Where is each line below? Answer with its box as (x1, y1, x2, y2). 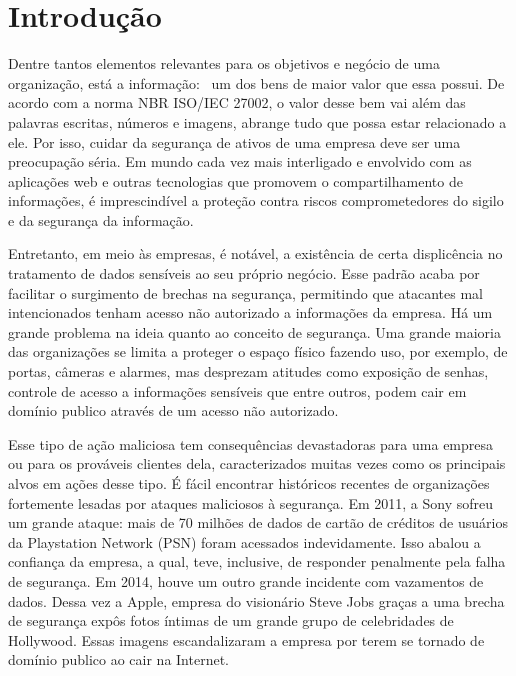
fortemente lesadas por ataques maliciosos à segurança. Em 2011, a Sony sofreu (8, 492, 494, 513)
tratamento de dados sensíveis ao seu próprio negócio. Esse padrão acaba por (8, 263, 480, 284)
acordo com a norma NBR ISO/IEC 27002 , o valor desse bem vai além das (8, 92, 466, 113)
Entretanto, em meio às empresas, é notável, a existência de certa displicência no (8, 243, 503, 264)
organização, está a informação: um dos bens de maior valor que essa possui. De (8, 72, 505, 93)
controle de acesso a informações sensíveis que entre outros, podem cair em (8, 380, 467, 401)
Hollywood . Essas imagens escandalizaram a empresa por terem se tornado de (8, 629, 485, 650)
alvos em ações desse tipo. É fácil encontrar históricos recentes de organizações (8, 473, 490, 493)
